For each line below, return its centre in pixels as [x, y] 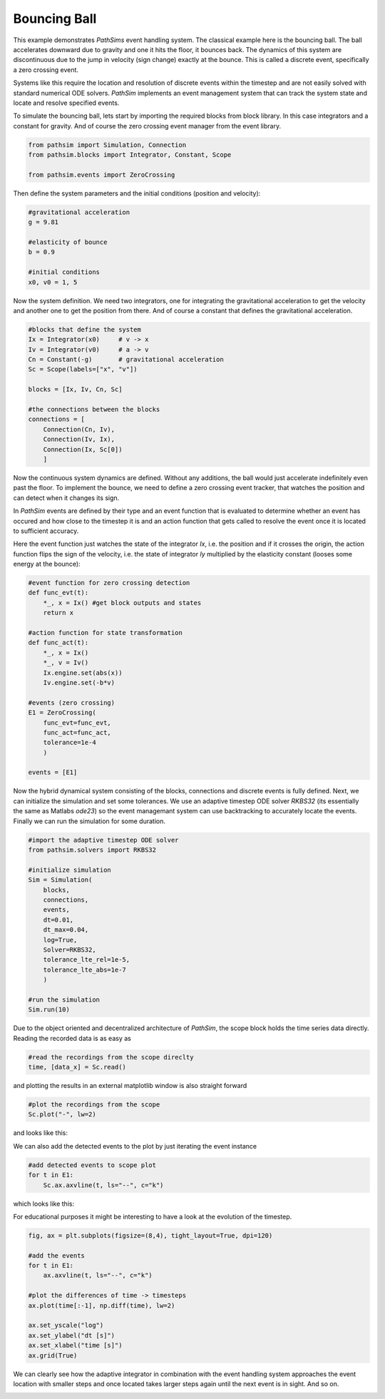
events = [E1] [53, 773]
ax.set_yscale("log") [66, 1326]
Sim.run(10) [49, 1010]
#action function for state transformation [106, 633]
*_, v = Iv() [66, 663]
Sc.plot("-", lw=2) [62, 1114]
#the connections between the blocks [94, 409]
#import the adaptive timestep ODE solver [103, 840]
